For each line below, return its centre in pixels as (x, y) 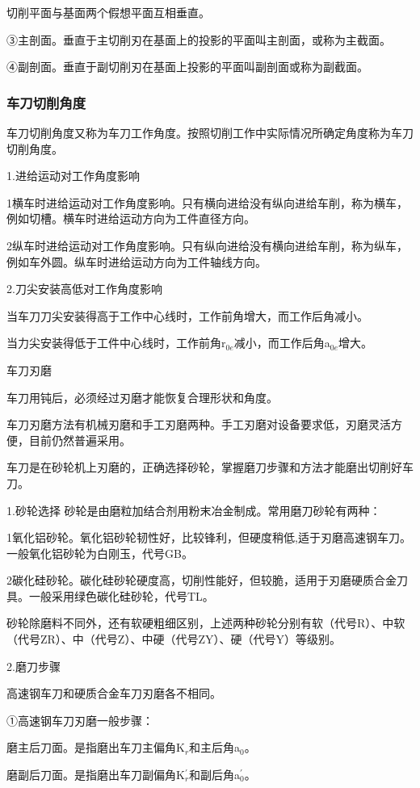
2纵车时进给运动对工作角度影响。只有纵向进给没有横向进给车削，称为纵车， (207, 245)
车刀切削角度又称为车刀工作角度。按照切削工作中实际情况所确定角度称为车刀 (210, 132)
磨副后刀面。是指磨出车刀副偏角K (96, 775)
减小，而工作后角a (282, 343)
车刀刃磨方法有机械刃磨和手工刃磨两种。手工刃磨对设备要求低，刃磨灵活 (199, 424)
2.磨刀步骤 (34, 666)
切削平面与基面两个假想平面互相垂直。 (108, 12)
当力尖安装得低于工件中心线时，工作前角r (116, 343)
